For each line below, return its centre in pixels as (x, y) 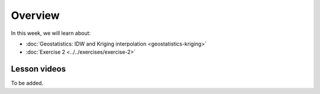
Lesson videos (39, 69)
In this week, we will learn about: (51, 33)
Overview (35, 15)
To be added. (27, 83)
